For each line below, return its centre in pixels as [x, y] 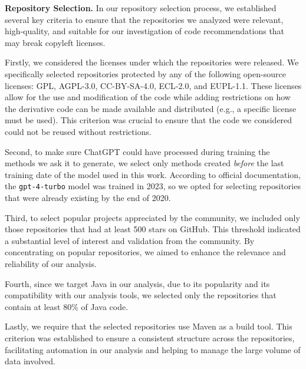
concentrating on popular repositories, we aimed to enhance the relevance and [145, 252]
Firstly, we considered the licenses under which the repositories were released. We [152, 62]
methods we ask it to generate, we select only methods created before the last [144, 163]
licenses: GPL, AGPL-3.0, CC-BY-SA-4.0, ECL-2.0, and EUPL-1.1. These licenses [153, 85]
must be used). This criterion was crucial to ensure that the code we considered [149, 120]
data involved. [30, 361]
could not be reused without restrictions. [78, 131]
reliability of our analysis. [51, 263]
